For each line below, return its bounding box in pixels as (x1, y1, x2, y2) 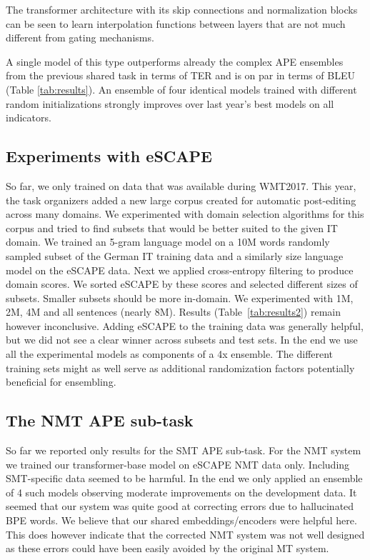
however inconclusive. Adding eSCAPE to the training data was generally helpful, (6, 318, 364, 333)
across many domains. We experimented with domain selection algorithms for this (6, 206, 364, 221)
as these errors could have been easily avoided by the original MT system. (6, 541, 329, 556)
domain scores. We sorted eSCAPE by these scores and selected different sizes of (6, 276, 358, 291)
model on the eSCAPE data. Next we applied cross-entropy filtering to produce (6, 262, 354, 277)
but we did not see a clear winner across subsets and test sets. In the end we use (6, 332, 358, 347)
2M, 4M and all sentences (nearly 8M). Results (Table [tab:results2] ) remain (6, 304, 341, 319)
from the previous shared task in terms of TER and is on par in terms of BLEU (6, 68, 355, 83)
